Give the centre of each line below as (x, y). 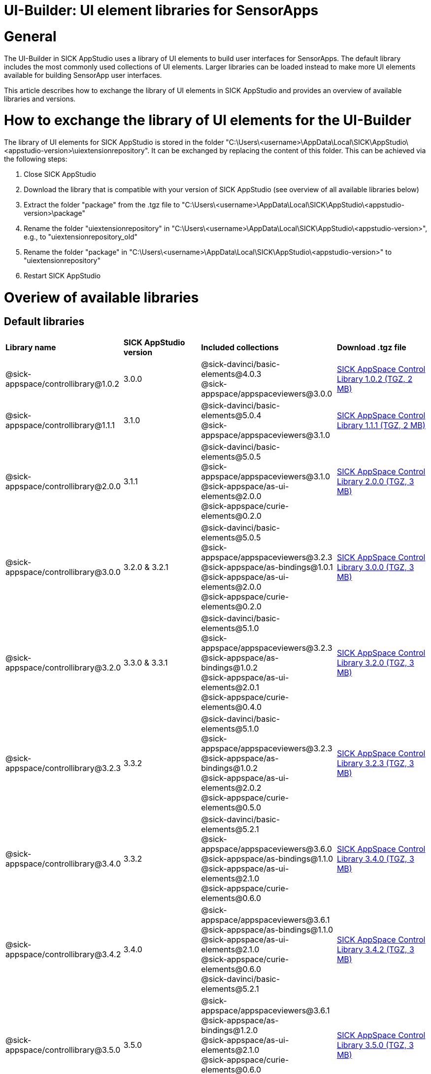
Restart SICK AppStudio (62, 276)
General (30, 36)
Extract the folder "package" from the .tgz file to (102, 205)
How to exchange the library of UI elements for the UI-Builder (208, 120)
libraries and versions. (40, 99)
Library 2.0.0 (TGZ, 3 (375, 481)
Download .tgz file (371, 347)
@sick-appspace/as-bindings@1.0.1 (267, 567)
